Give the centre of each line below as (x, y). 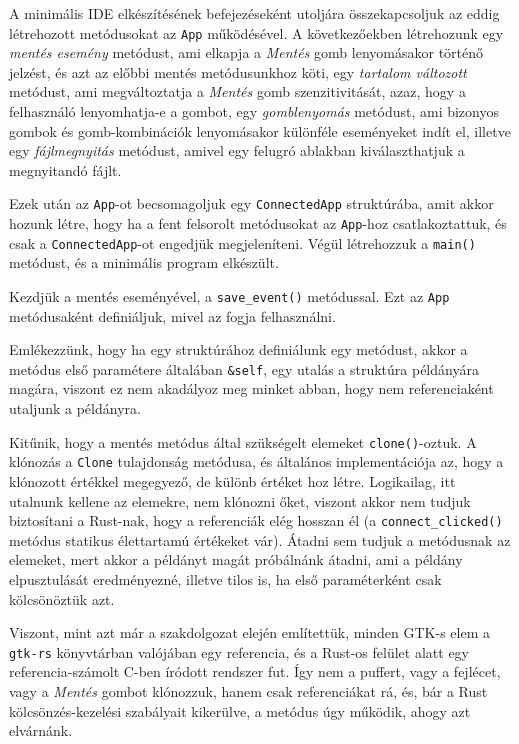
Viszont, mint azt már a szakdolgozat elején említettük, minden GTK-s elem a (249, 632)
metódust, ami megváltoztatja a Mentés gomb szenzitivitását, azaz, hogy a (237, 91)
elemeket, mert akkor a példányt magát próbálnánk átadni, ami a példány (236, 559)
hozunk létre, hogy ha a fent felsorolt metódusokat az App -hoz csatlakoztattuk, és (258, 223)
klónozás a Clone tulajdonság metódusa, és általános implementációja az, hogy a (256, 461)
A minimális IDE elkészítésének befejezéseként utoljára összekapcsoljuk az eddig (254, 13)
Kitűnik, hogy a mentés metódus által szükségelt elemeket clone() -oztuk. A (243, 441)
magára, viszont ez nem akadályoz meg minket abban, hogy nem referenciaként (251, 388)
